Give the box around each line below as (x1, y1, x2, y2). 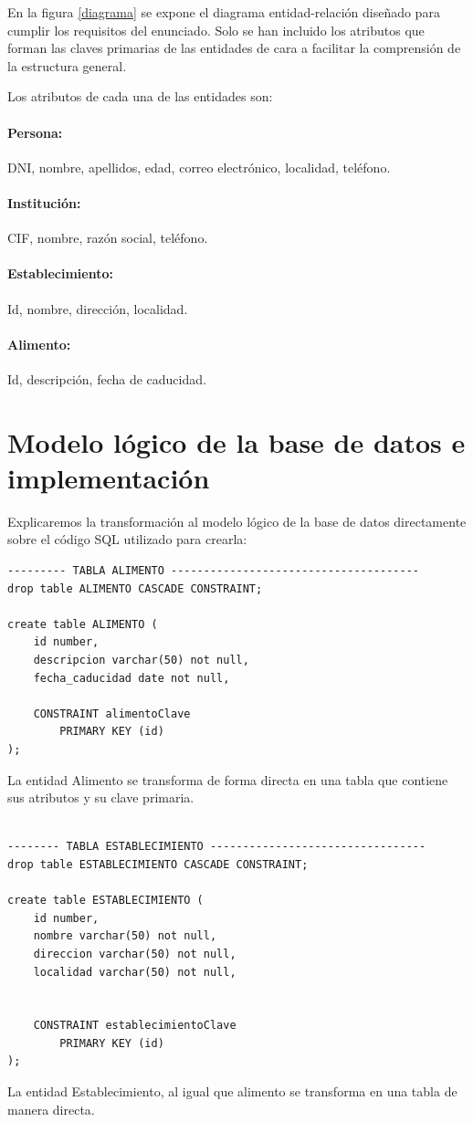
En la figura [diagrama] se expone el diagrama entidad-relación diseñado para (7, 3, 440, 21)
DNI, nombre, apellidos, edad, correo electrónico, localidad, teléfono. (7, 157, 391, 176)
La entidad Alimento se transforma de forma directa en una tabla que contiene (7, 770, 448, 789)
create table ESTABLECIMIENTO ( (7, 894, 204, 907)
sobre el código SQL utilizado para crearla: (7, 530, 247, 549)
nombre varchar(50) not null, (33, 929, 217, 943)
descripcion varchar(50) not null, (33, 654, 249, 666)
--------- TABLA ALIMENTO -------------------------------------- (7, 564, 420, 578)
